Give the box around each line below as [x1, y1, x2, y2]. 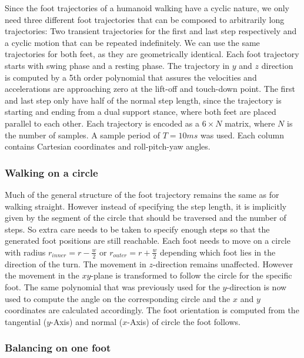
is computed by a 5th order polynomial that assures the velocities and [5, 71, 257, 83]
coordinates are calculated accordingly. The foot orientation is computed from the [5, 304, 299, 316]
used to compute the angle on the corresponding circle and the [5, 292, 230, 304]
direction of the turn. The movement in [5, 257, 146, 270]
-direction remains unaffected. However [152, 257, 293, 270]
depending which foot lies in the [160, 246, 276, 258]
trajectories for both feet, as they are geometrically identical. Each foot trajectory [5, 48, 299, 60]
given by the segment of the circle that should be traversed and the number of [5, 211, 286, 224]
